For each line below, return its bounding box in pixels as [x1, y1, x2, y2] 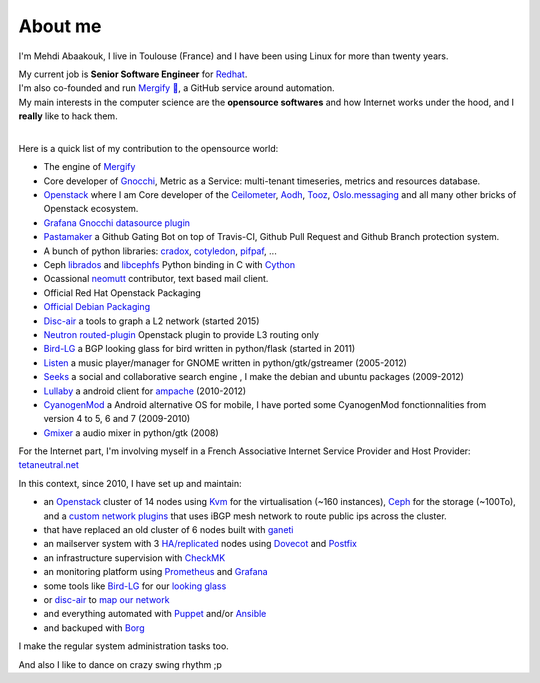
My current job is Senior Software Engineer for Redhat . [18, 68, 248, 80]
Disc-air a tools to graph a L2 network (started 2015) [43, 315, 260, 327]
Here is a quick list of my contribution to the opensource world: [18, 142, 279, 154]
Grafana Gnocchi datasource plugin [43, 216, 190, 229]
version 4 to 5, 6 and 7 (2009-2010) [43, 413, 191, 425]
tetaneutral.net [18, 459, 79, 471]
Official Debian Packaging [43, 301, 150, 313]
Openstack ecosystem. [43, 203, 139, 215]
